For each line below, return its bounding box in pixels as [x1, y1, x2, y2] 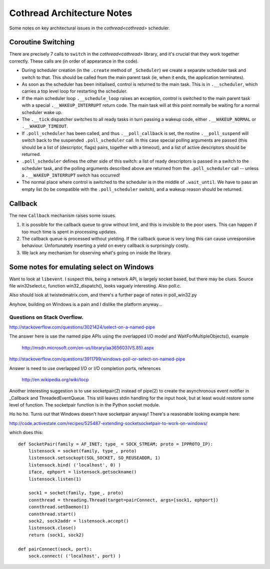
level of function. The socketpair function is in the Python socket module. [9, 402, 160, 408]
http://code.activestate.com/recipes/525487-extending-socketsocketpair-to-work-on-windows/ [9, 420, 207, 426]
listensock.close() [28, 525, 76, 531]
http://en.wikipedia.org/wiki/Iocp [21, 376, 89, 382]
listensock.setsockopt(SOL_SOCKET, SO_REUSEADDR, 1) [28, 455, 161, 461]
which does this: [9, 429, 43, 435]
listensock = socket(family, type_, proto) [28, 448, 137, 454]
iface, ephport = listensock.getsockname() [28, 469, 137, 475]
